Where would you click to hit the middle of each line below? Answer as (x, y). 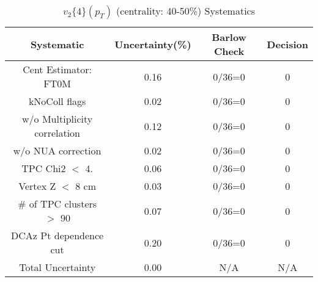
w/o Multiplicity (57, 119)
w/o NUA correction (57, 150)
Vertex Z (37, 186)
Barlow (229, 37)
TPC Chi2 (44, 168)
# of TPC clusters (57, 204)
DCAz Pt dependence (57, 235)
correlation (57, 133)
